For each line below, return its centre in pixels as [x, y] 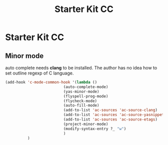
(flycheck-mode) [80, 101]
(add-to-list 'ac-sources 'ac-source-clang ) [110, 110]
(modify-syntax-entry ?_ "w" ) [95, 128]
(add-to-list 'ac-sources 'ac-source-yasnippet [114, 115]
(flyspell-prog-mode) [86, 96]
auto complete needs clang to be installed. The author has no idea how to [81, 68]
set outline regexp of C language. [39, 73]
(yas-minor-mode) [81, 91]
